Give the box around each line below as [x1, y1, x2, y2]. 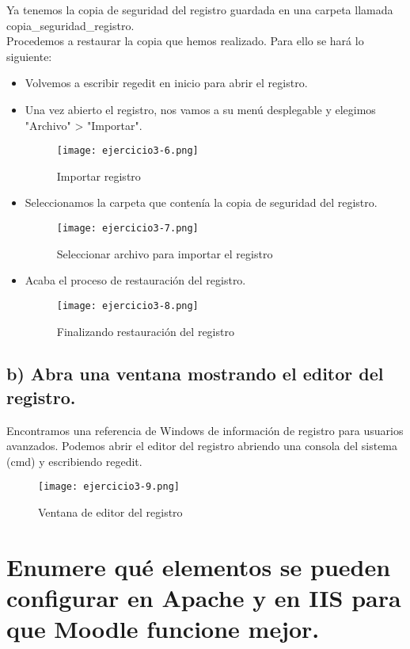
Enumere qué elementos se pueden [6, 550, 391, 582]
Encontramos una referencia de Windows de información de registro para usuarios [6, 422, 404, 438]
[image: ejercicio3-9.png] [38, 481, 180, 493]
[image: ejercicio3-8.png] [56, 300, 199, 311]
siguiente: [6, 48, 52, 64]
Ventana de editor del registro [38, 504, 183, 521]
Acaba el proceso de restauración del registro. [25, 272, 246, 288]
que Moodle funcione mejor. [6, 613, 320, 645]
